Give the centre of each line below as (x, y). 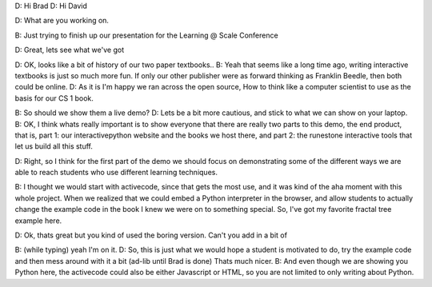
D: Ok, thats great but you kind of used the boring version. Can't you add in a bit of (151, 235)
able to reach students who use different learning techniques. (116, 173)
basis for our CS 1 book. (54, 98)
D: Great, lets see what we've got (69, 50)
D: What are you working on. (62, 21)
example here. (38, 221)
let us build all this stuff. (54, 146)
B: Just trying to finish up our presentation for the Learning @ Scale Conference (147, 35)
